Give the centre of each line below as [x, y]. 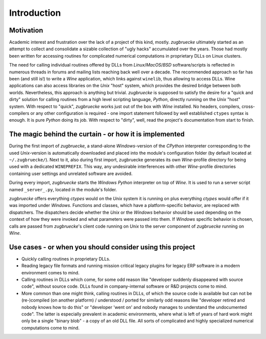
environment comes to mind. [50, 272]
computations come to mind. [50, 328]
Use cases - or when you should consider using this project [102, 247]
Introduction [35, 13]
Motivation [26, 30]
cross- [248, 106]
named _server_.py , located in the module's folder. [63, 189]
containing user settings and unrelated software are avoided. [71, 173]
